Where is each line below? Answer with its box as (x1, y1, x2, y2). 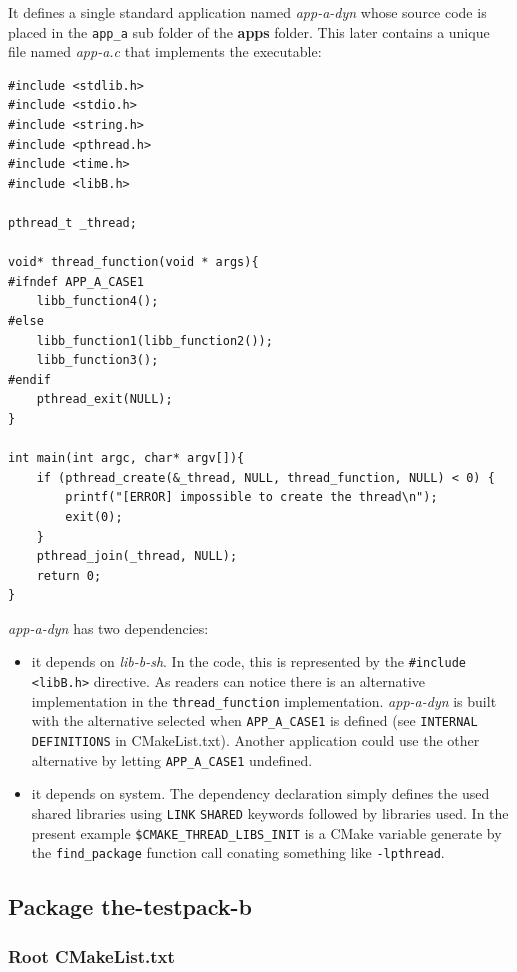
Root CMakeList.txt (8, 943, 175, 968)
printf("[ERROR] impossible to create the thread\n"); (65, 490, 438, 505)
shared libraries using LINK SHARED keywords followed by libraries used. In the (31, 803, 509, 823)
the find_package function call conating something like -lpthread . (31, 842, 445, 863)
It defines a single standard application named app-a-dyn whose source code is (8, 2, 487, 22)
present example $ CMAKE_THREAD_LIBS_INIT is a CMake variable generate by (31, 822, 502, 843)
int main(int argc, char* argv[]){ (8, 451, 245, 466)
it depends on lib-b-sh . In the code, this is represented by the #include (31, 651, 467, 672)
